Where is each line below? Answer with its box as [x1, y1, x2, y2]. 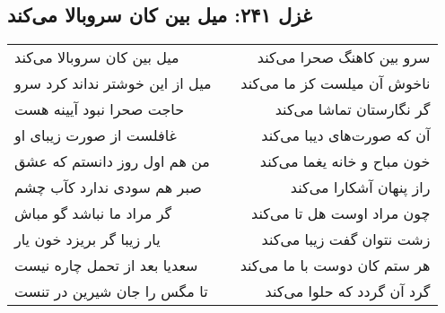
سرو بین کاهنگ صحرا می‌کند [257, 47, 431, 68]
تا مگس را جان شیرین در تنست [14, 281, 208, 302]
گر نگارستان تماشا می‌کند [275, 99, 431, 120]
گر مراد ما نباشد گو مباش [14, 203, 172, 224]
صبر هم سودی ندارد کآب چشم [14, 177, 202, 198]
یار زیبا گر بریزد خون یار [14, 229, 161, 250]
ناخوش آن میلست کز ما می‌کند [240, 73, 431, 94]
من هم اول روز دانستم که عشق [14, 151, 210, 172]
